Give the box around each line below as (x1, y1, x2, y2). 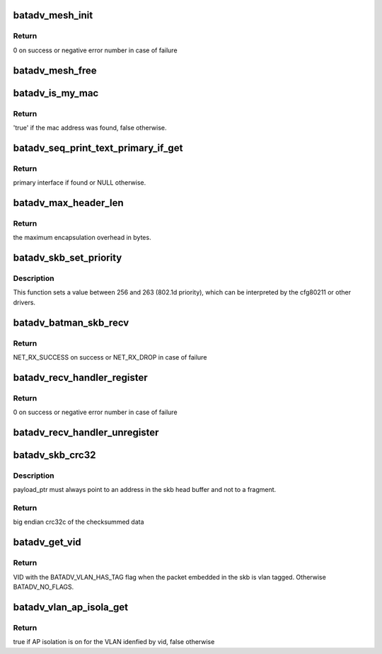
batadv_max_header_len (13, 197, 124, 209)
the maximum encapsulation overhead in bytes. (13, 234, 151, 242)
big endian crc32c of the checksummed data (13, 517, 144, 527)
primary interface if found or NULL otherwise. (13, 178, 146, 187)
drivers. (13, 298, 35, 306)
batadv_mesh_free (13, 64, 97, 76)
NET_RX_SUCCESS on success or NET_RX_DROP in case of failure (13, 352, 207, 361)
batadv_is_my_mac (13, 87, 99, 99)
